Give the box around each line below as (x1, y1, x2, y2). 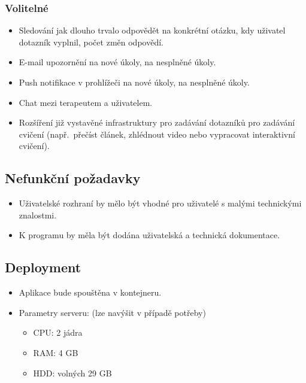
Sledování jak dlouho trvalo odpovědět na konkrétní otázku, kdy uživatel (19, 24, 286, 37)
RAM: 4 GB (33, 346, 78, 358)
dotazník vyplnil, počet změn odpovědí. (19, 35, 163, 48)
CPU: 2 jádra (33, 326, 83, 339)
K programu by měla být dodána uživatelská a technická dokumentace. (19, 229, 280, 241)
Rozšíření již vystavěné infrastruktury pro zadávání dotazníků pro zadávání (19, 116, 295, 129)
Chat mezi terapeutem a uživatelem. (19, 96, 153, 108)
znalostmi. (19, 208, 57, 221)
